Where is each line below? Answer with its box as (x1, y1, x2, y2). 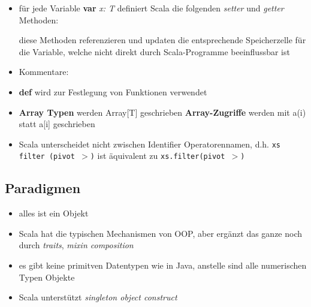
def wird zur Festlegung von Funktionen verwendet (19, 85, 207, 98)
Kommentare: (19, 65, 69, 78)
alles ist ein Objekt (19, 207, 89, 219)
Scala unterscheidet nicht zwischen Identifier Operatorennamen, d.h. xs (19, 137, 280, 150)
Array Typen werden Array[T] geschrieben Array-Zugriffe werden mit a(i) (19, 106, 306, 118)
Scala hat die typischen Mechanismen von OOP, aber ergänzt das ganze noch (19, 227, 303, 239)
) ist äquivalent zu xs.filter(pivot (90, 149, 225, 162)
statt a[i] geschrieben (19, 118, 95, 130)
